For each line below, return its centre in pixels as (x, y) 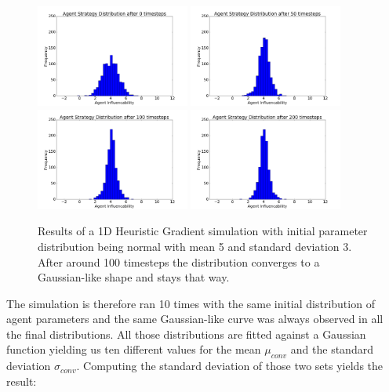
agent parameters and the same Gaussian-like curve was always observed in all (195, 319)
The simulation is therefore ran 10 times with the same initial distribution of (191, 303)
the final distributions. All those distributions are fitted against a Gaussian (186, 334)
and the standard (332, 349)
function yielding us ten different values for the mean (134, 349)
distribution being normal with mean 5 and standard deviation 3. (195, 246)
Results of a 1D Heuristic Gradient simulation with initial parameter (203, 231)
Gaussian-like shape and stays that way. (134, 277)
